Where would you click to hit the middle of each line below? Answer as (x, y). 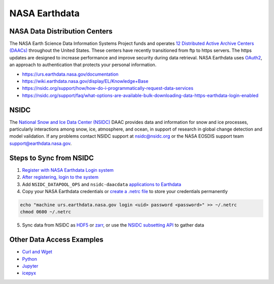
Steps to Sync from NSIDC (52, 158)
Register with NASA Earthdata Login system (68, 170)
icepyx (29, 273)
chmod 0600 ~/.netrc (45, 212)
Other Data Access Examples (56, 240)
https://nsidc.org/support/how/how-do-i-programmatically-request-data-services (108, 88)
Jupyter (30, 266)
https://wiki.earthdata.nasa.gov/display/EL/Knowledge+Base (85, 81)
